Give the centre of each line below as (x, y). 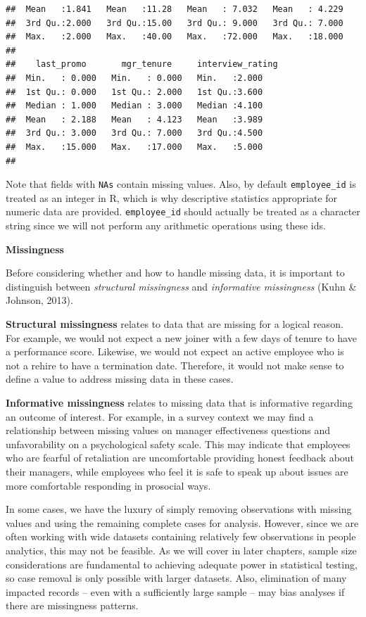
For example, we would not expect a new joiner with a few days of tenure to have (181, 337)
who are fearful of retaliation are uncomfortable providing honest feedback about (180, 458)
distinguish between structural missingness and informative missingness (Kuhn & (181, 286)
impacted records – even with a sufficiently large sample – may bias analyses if (175, 591)
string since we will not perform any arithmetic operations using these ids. (166, 225)
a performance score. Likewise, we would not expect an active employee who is (175, 351)
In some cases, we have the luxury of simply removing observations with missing (179, 509)
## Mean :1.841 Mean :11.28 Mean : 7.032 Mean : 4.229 (175, 9)
